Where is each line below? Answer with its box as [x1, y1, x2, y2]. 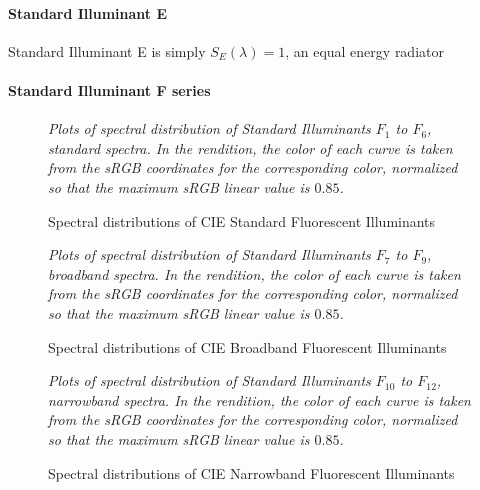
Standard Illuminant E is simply [8, 40, 206, 61]
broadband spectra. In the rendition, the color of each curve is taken [48, 263, 461, 284]
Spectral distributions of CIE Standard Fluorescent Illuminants [48, 210, 436, 231]
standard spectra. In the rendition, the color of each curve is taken [48, 137, 453, 158]
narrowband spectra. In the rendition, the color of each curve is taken [48, 389, 471, 410]
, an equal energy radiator [285, 40, 444, 61]
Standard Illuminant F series [8, 79, 211, 100]
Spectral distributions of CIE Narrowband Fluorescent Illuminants [48, 462, 455, 483]
